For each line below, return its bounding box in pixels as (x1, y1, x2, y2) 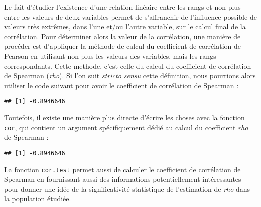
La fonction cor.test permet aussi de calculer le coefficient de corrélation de (4, 164, 241, 174)
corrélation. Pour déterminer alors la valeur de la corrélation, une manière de (4, 31, 241, 41)
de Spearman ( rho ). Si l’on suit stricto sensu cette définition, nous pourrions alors (4, 70, 256, 81)
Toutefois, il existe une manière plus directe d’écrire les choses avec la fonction (4, 112, 245, 122)
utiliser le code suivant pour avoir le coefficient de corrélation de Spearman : (4, 80, 239, 90)
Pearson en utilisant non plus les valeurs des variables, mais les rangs (4, 50, 216, 61)
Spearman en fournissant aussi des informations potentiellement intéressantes (4, 174, 241, 184)
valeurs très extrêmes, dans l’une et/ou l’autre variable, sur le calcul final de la (4, 21, 246, 32)
